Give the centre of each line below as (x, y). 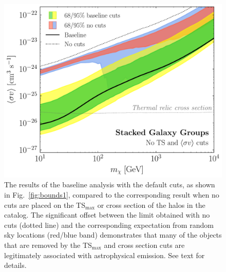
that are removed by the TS (48, 245)
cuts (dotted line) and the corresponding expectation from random (109, 225)
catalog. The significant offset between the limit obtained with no (107, 215)
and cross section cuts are (144, 245)
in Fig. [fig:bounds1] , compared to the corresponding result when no (112, 195)
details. (15, 265)
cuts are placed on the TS (45, 205)
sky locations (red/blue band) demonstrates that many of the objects (113, 235)
